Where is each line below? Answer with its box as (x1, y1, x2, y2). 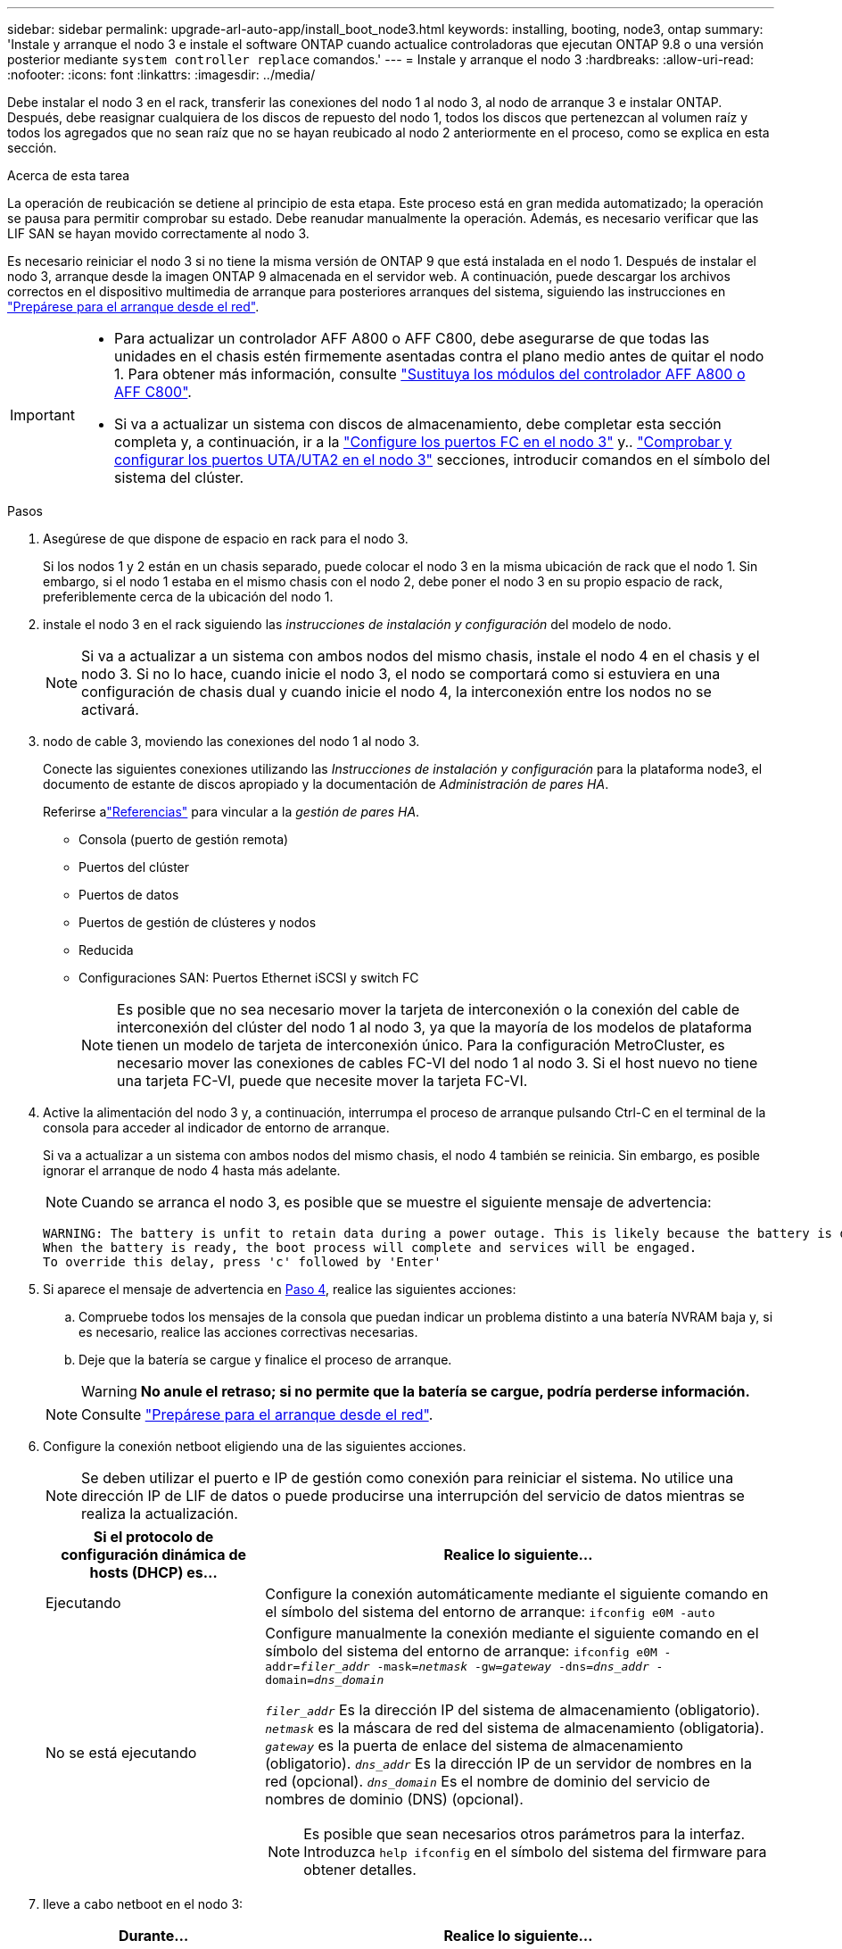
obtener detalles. (303, 1861, 417, 1879)
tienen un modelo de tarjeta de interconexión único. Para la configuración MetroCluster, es (117, 1036, 725, 1054)
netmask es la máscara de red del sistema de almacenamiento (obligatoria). (265, 1719, 764, 1737)
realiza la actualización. (81, 1505, 238, 1522)
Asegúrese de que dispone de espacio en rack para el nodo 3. (43, 531, 409, 546)
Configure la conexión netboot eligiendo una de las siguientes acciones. (43, 1439, 466, 1454)
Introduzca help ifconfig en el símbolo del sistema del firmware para (303, 1843, 767, 1861)
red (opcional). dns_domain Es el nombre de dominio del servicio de (265, 1772, 710, 1790)
